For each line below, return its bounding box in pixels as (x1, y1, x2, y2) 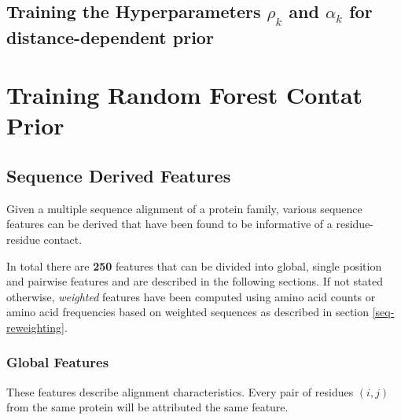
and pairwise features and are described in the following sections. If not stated (6, 273, 383, 289)
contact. (43, 230, 83, 247)
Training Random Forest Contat (6, 79, 363, 111)
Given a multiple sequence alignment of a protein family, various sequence (6, 200, 362, 216)
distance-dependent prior (6, 24, 214, 49)
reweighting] (6, 319, 64, 335)
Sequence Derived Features (6, 163, 231, 187)
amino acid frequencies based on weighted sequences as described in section (6, 304, 370, 320)
